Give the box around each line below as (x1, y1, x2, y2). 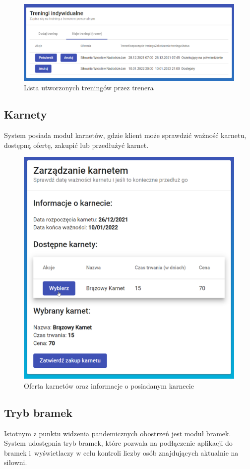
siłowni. (4, 457, 27, 468)
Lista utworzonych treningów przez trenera (24, 82, 154, 93)
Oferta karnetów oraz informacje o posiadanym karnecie (24, 380, 194, 391)
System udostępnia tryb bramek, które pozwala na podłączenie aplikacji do (4, 438, 233, 448)
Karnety (4, 107, 47, 122)
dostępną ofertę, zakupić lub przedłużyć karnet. (4, 139, 149, 150)
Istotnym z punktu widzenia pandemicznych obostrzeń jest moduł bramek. (4, 428, 231, 438)
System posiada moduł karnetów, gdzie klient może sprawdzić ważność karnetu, (4, 130, 247, 140)
